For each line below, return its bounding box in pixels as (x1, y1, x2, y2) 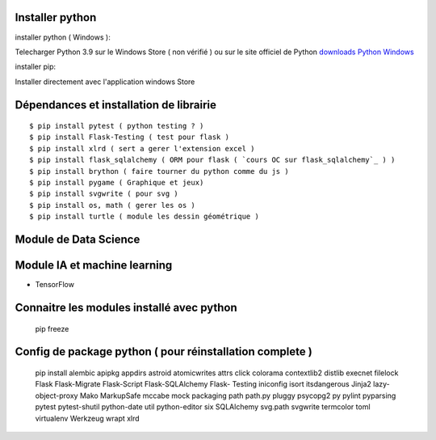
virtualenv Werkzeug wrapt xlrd (35, 413, 140, 423)
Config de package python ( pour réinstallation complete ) (15, 345, 312, 359)
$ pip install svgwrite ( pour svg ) (29, 189, 179, 198)
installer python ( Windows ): (15, 32, 111, 42)
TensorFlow (35, 280, 74, 290)
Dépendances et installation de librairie (15, 98, 217, 112)
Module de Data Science (15, 233, 140, 247)
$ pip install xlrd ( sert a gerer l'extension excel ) (29, 144, 255, 153)
